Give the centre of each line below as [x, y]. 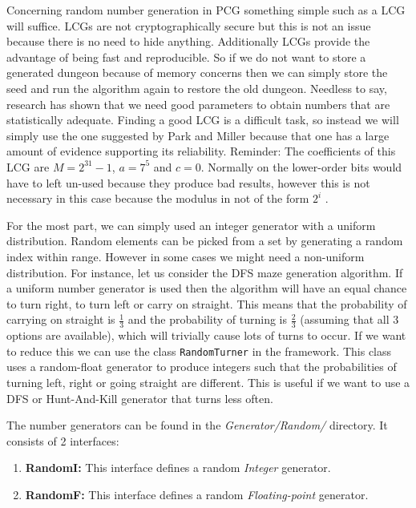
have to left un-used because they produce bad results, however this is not [188, 182]
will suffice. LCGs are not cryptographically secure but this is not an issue [189, 25]
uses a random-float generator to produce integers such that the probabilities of [202, 367]
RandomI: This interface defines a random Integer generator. [178, 468]
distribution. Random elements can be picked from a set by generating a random [205, 241]
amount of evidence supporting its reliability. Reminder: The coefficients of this [201, 151]
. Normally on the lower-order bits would [301, 166]
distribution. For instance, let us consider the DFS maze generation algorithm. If [205, 272]
